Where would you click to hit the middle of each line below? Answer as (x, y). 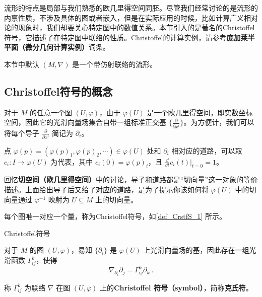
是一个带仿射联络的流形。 (115, 64)
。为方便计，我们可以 (219, 122)
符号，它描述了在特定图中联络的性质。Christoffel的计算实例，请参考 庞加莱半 (129, 37)
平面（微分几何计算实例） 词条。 (57, 47)
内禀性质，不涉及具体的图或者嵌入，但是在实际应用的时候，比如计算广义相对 (131, 17)
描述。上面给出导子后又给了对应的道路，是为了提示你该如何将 (106, 190)
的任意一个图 (51, 112)
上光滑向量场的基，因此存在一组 (196, 250)
